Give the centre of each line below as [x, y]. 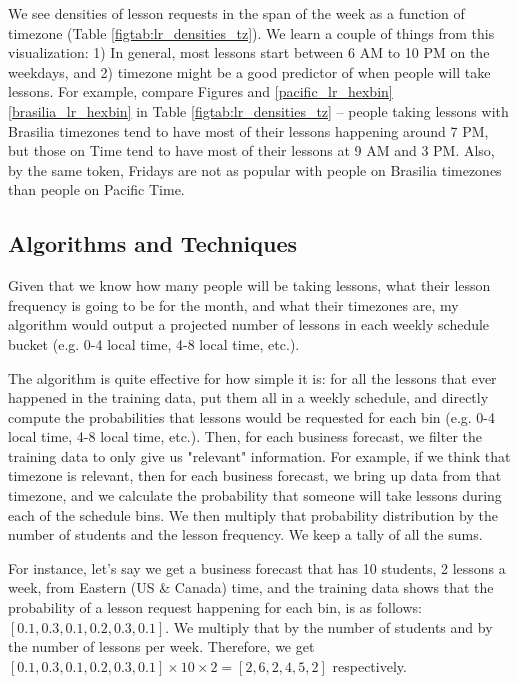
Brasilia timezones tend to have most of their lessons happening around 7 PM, [248, 130]
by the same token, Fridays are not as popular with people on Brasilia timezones [255, 169]
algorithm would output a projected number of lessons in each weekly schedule [249, 324]
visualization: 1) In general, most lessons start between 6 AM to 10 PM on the [249, 52]
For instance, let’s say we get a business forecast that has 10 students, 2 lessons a [257, 567]
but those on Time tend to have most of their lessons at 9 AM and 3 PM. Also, [251, 150]
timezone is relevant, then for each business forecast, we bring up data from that [255, 475]
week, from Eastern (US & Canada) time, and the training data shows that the [251, 587]
